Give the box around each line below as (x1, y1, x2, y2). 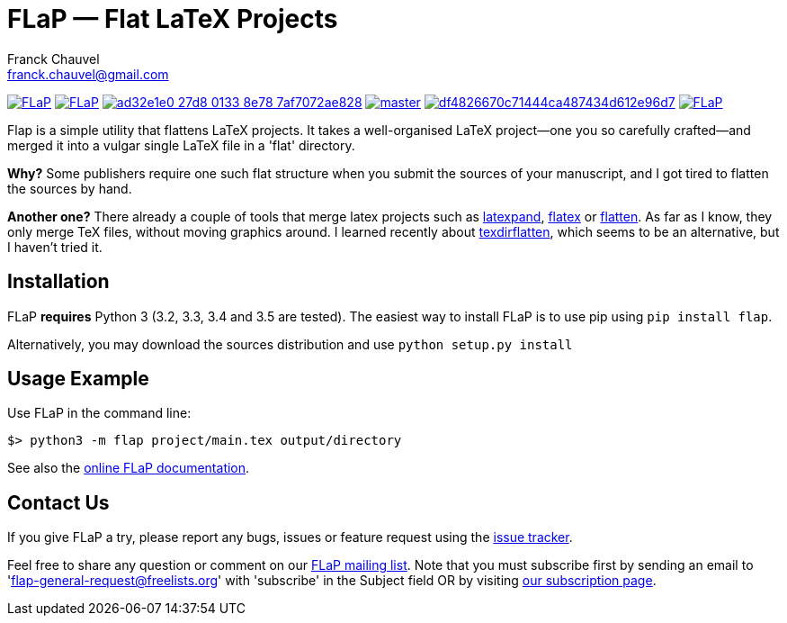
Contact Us (7, 491, 110, 514)
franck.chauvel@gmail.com (7, 66, 169, 82)
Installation (7, 270, 110, 293)
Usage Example (7, 367, 149, 391)
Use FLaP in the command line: (7, 405, 192, 421)
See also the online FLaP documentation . (7, 460, 250, 476)
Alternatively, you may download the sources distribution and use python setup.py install (7, 336, 573, 352)
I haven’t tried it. (7, 239, 103, 255)
